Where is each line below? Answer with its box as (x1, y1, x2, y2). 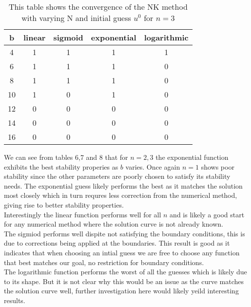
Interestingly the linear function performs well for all (4, 209, 161, 219)
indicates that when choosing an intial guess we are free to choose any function (4, 247, 240, 257)
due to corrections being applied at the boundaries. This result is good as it (4, 238, 230, 248)
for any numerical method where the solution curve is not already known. (4, 219, 223, 229)
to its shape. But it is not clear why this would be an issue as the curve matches (4, 276, 244, 286)
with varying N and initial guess (21, 12, 131, 23)
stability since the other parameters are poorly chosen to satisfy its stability (4, 171, 231, 181)
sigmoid (53, 32, 83, 43)
